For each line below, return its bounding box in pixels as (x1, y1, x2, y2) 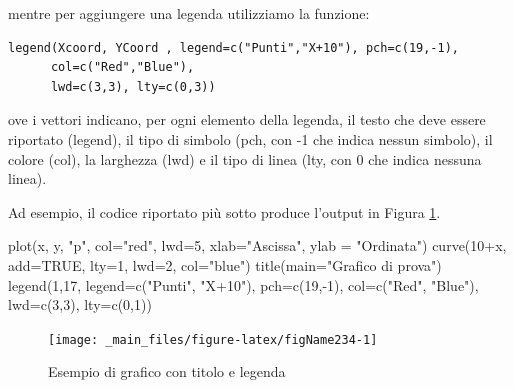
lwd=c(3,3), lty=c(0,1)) (8, 294, 152, 315)
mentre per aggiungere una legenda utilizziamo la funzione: (8, 3, 370, 23)
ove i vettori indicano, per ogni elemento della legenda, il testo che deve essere (8, 109, 486, 130)
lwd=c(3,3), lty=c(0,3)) (50, 79, 216, 94)
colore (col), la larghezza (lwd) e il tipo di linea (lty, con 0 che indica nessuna (8, 148, 482, 169)
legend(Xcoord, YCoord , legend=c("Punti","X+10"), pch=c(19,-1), (8, 40, 460, 55)
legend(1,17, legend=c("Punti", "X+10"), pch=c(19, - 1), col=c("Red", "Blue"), (8, 274, 479, 295)
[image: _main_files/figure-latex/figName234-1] (48, 332, 378, 347)
